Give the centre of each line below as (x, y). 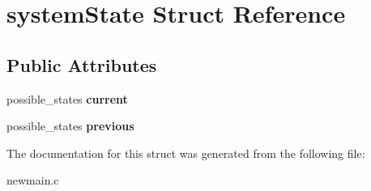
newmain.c (33, 180)
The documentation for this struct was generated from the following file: (186, 153)
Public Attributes (82, 64)
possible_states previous (70, 126)
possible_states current (67, 98)
